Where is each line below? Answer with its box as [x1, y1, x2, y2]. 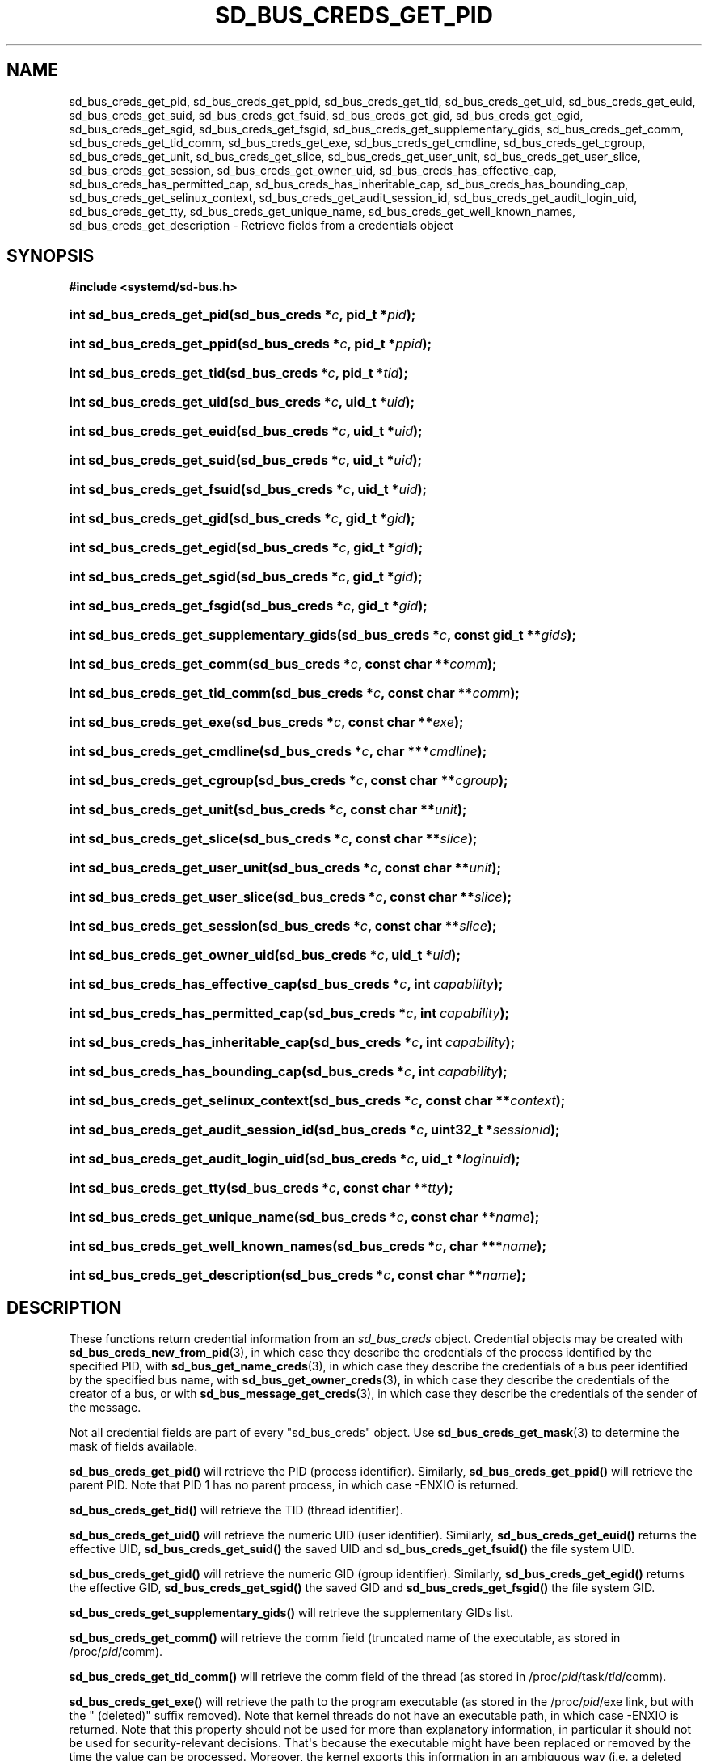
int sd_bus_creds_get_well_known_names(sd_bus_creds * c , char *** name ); [69, 1238, 546, 1255]
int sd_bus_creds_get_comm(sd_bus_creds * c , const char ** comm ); [69, 656, 497, 673]
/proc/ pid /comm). [69, 1645, 163, 1659]
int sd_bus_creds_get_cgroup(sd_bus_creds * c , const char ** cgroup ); [69, 772, 508, 789]
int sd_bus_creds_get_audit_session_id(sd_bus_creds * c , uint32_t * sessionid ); [69, 1121, 560, 1138]
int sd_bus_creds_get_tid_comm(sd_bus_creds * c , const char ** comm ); [69, 685, 520, 702]
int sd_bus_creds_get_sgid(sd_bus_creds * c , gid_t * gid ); [69, 568, 423, 585]
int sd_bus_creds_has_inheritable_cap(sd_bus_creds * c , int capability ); [69, 1034, 516, 1051]
